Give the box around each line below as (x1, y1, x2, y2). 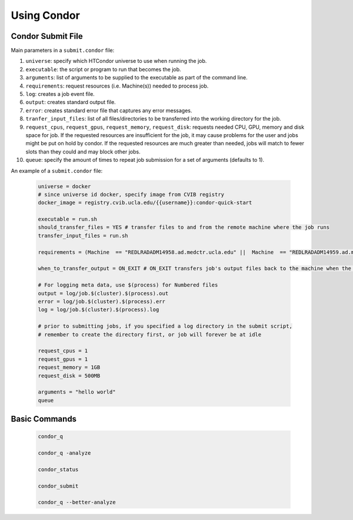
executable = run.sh (38, 216, 97, 223)
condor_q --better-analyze (38, 499, 116, 506)
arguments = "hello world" (38, 389, 116, 395)
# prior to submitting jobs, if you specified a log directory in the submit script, (38, 323, 292, 329)
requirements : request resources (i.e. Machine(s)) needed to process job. (25, 82, 209, 89)
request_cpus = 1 (38, 348, 88, 354)
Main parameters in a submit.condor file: (11, 47, 115, 54)
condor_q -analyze (38, 450, 91, 456)
